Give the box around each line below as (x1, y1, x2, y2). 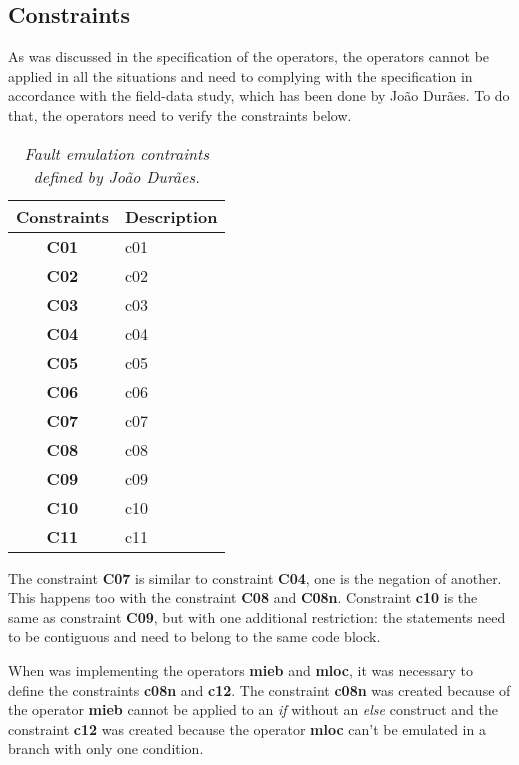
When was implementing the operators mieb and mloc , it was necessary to (8, 659, 473, 680)
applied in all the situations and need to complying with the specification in (8, 65, 473, 86)
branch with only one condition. (8, 738, 204, 759)
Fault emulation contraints (24, 141, 209, 165)
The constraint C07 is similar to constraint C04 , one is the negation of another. (8, 567, 502, 588)
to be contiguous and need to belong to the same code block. (8, 626, 381, 647)
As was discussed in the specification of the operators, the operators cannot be (8, 46, 490, 67)
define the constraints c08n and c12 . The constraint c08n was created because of (8, 679, 511, 700)
